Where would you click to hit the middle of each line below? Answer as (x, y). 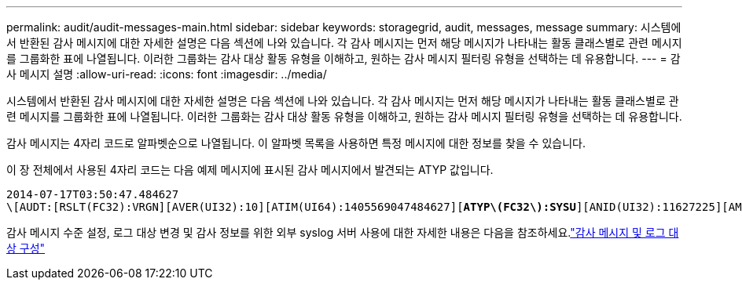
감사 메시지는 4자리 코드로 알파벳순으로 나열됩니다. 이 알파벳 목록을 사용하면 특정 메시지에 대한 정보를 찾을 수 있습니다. (296, 143)
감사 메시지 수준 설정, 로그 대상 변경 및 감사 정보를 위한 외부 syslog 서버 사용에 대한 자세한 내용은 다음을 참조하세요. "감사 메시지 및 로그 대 (343, 232)
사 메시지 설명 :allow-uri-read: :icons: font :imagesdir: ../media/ (167, 74)
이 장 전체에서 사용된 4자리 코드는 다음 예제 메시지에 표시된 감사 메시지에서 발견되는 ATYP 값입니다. (250, 170)
